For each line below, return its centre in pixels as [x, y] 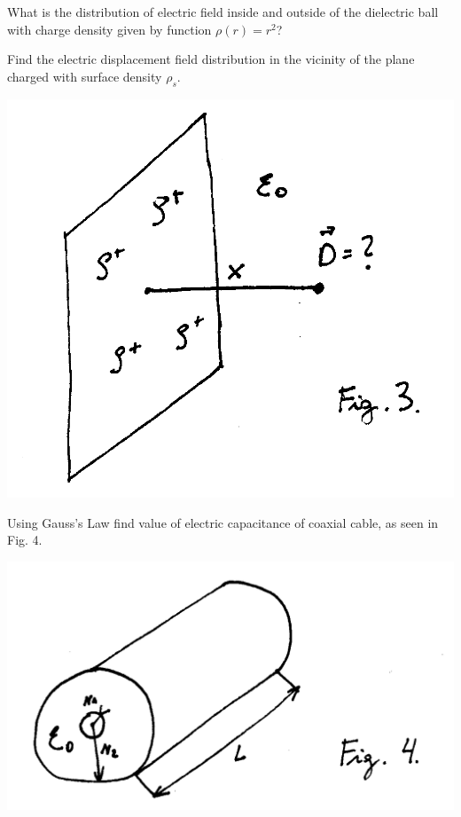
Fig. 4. [25, 540]
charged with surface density [85, 76]
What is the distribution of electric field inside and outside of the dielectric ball [223, 12]
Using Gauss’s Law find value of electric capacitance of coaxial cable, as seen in [223, 522]
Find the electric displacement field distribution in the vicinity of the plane [211, 59]
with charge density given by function [109, 29]
